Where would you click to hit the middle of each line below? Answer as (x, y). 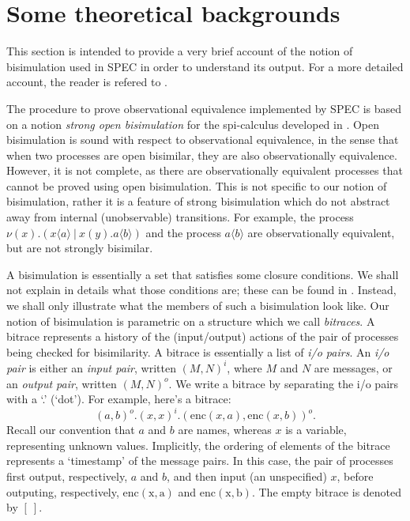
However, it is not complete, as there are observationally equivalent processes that (205, 170)
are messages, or (353, 367)
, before (355, 476)
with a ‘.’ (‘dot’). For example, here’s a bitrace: (119, 399)
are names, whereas (225, 430)
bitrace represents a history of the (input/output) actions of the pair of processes (203, 336)
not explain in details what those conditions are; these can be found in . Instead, (201, 290)
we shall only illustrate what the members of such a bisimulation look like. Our (198, 306)
